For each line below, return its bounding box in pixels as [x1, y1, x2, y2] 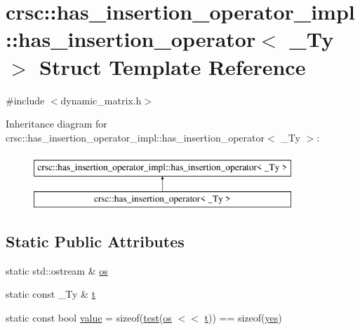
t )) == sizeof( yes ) [204, 310, 282, 324]
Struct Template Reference [39, 52, 306, 81]
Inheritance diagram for [6, 116, 107, 131]
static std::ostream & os [6, 263, 108, 277]
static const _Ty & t [6, 287, 96, 301]
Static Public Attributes [6, 230, 185, 252]
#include [6, 92, 45, 107]
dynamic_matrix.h [60, 92, 142, 107]
